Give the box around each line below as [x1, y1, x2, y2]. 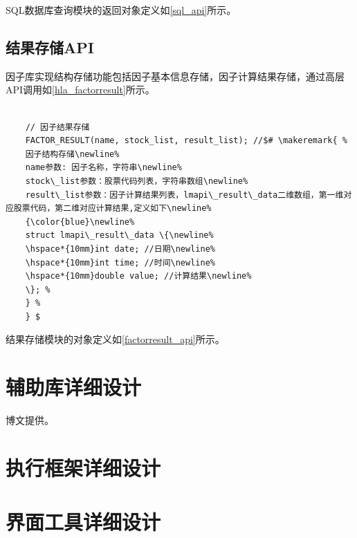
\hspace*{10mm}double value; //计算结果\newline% [25, 271, 252, 281]
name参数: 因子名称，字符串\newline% [25, 163, 182, 173]
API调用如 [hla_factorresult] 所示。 [6, 82, 155, 97]
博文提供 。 [6, 413, 54, 427]
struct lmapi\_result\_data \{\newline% [25, 230, 214, 241]
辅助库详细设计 [6, 373, 142, 401]
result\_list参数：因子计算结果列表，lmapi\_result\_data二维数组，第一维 [25, 189, 344, 200]
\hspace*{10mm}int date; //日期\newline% [25, 243, 215, 254]
